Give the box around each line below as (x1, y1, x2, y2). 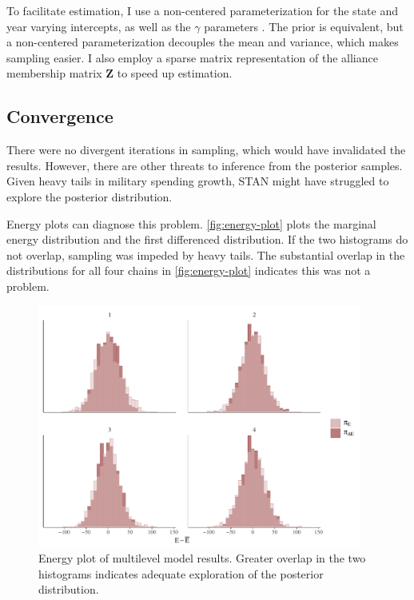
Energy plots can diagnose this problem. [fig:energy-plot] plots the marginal (6, 215, 376, 232)
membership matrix (6, 65, 102, 81)
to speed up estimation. (117, 65, 233, 81)
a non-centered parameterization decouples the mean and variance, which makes (6, 34, 399, 50)
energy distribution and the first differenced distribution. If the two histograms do (6, 231, 408, 248)
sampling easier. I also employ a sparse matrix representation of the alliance (6, 49, 378, 66)
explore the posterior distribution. (6, 188, 173, 205)
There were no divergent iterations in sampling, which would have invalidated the (6, 141, 406, 158)
